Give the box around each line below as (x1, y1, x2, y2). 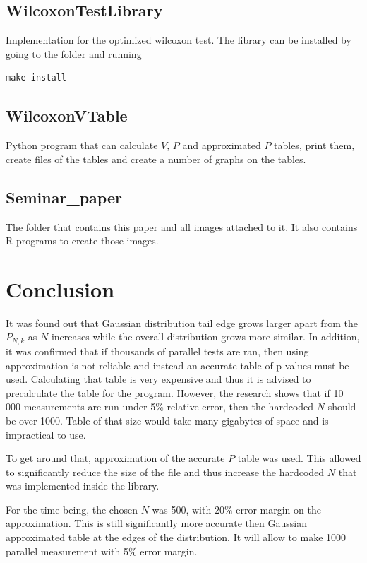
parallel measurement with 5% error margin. (6, 543, 198, 558)
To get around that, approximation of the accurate (6, 451, 225, 466)
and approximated (182, 138, 261, 153)
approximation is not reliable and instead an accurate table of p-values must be (6, 357, 349, 372)
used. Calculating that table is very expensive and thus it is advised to (6, 372, 311, 386)
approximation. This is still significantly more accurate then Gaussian (6, 516, 307, 531)
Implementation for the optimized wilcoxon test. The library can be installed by (6, 32, 351, 47)
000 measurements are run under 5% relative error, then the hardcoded (6, 399, 314, 414)
